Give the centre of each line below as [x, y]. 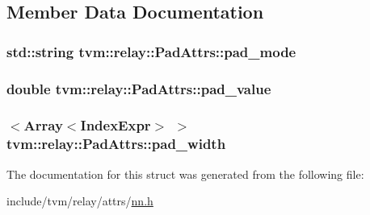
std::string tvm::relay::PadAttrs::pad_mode [151, 51]
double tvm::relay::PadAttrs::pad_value [139, 88]
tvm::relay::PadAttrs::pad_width [116, 144]
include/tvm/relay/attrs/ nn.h [80, 201]
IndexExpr [116, 125]
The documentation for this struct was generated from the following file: [185, 174]
